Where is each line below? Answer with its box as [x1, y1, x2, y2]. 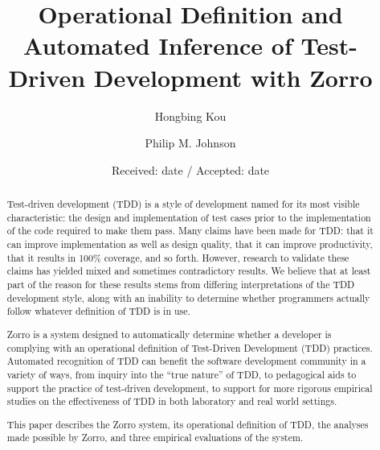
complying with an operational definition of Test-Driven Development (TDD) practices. [6, 341, 373, 354]
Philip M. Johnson [145, 134, 236, 151]
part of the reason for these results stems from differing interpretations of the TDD [6, 278, 355, 291]
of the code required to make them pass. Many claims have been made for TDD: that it [6, 224, 374, 237]
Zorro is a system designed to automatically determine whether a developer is [6, 327, 332, 341]
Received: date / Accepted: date [111, 161, 270, 178]
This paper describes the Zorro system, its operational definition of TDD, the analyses [6, 417, 369, 431]
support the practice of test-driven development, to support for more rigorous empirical [6, 381, 373, 394]
